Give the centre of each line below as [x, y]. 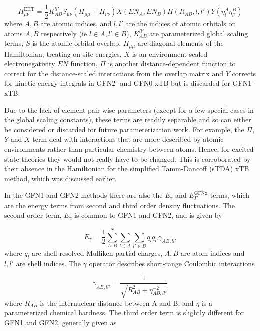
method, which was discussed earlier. [60, 178]
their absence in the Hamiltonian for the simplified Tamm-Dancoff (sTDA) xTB [127, 169]
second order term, [33, 215]
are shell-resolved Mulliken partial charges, [97, 253]
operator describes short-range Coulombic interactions [172, 263]
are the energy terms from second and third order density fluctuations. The [120, 205]
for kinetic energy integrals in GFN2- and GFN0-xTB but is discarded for [117, 83]
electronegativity [30, 63]
